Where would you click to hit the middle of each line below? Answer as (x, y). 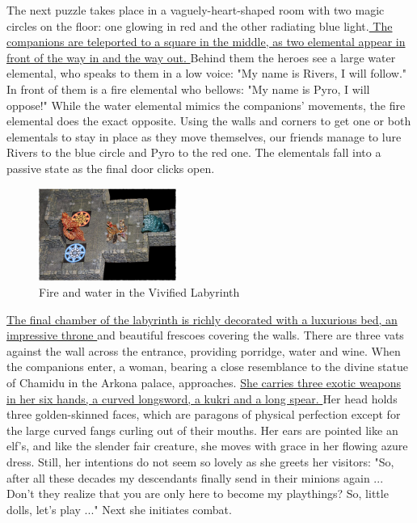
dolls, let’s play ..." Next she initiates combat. (119, 509)
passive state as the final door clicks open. (111, 168)
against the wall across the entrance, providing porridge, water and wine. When (204, 350)
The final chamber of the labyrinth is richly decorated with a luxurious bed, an (202, 319)
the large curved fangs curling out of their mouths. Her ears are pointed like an (202, 430)
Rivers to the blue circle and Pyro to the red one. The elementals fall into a (194, 152)
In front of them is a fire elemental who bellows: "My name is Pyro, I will (188, 89)
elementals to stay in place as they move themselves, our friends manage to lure (204, 136)
